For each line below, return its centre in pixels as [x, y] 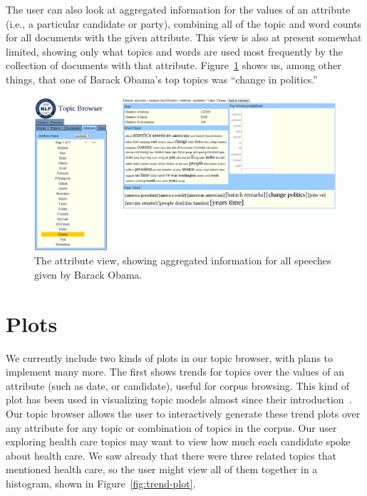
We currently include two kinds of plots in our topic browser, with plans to [170, 357]
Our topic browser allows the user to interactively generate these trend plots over [183, 413]
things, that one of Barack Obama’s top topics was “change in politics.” [162, 79]
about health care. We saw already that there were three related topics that [171, 455]
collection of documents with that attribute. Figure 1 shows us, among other [174, 65]
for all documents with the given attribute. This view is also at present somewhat [184, 37]
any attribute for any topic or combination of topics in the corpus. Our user [171, 427]
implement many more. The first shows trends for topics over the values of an [175, 372]
